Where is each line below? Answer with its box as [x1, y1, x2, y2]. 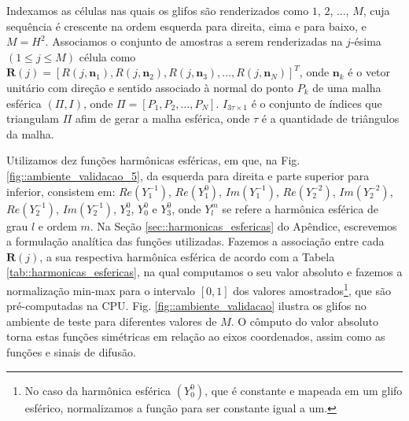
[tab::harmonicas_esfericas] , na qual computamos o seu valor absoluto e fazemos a [6, 264, 403, 280]
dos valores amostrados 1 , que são [233, 279, 392, 298]
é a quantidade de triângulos [261, 110, 400, 127]
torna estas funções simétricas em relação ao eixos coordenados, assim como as [6, 328, 385, 345]
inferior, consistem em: [6, 183, 116, 199]
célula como [79, 48, 136, 65]
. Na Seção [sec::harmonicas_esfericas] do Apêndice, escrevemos [90, 217, 397, 234]
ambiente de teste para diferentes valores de [6, 312, 217, 329]
